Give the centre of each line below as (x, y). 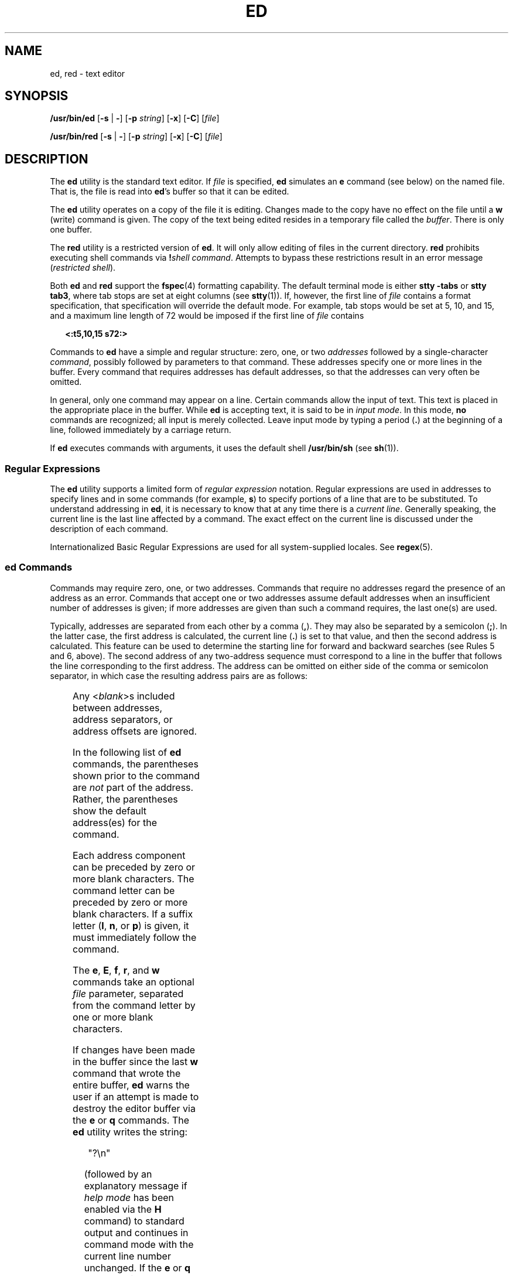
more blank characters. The (134, 878)
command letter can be (124, 890)
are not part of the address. (133, 787)
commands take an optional (134, 982)
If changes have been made (134, 1050)
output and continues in (136, 1232)
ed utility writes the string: (130, 1132)
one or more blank (113, 1017)
